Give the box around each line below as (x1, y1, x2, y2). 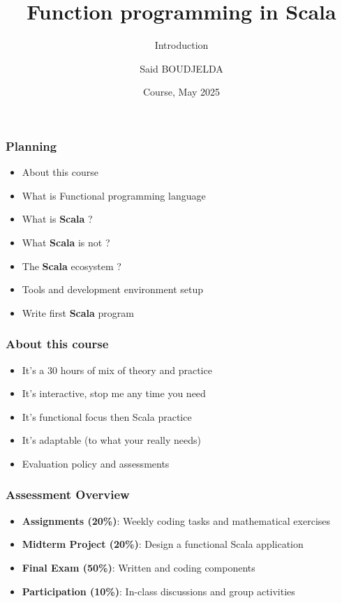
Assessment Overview (6, 486, 130, 503)
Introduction (154, 38, 209, 52)
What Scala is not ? (22, 234, 110, 249)
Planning (6, 137, 57, 154)
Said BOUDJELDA (140, 61, 223, 75)
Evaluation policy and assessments (22, 456, 170, 470)
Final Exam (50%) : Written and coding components (22, 560, 255, 574)
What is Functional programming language (22, 188, 206, 202)
